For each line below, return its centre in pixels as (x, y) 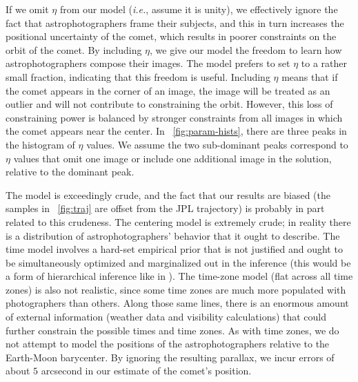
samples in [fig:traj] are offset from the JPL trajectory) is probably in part (165, 208)
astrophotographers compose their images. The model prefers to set (148, 63)
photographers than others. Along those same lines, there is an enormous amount (177, 303)
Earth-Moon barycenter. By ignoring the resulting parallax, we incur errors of (170, 357)
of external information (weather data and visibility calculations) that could (166, 317)
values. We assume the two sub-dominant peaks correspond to (217, 144)
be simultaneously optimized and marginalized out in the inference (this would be (178, 262)
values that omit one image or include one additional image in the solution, (172, 158)
